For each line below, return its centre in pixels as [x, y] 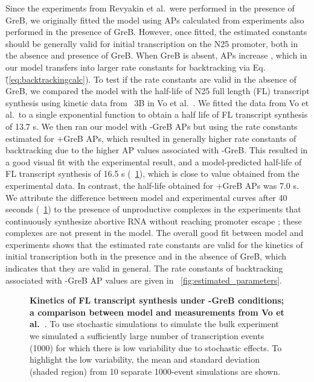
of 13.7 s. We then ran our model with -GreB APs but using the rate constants [152, 126]
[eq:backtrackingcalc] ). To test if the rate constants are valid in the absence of [152, 79]
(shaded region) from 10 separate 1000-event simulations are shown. [155, 371]
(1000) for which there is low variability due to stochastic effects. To [156, 347]
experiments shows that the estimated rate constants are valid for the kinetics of [154, 244]
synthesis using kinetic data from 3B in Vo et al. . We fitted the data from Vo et [157, 102]
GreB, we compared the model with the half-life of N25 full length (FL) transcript [158, 91]
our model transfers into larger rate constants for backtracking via [128, 67]
